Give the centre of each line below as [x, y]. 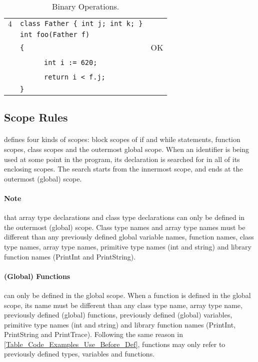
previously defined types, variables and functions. [79, 354]
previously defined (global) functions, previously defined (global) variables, [118, 315]
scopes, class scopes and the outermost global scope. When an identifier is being [126, 149]
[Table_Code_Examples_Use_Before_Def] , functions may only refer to [115, 344]
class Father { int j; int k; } [81, 23]
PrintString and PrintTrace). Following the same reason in [93, 334]
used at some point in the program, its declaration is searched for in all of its [122, 159]
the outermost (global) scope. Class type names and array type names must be [125, 227]
